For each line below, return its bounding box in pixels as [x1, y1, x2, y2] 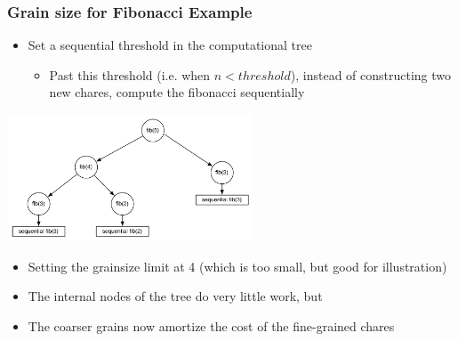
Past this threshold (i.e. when [49, 65, 211, 84]
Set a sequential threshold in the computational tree [28, 36, 312, 54]
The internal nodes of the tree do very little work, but [28, 287, 323, 305]
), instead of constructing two [290, 65, 452, 84]
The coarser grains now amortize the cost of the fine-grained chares [28, 316, 395, 335]
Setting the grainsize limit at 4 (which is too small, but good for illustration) [28, 256, 447, 275]
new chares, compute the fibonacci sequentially [49, 83, 305, 101]
